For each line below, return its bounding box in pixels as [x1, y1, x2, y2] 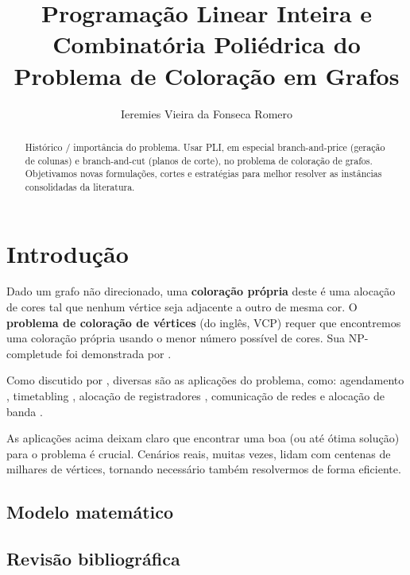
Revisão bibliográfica [6, 546, 180, 571]
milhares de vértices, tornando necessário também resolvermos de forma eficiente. [6, 461, 401, 477]
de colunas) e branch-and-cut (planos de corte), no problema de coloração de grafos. [25, 153, 373, 167]
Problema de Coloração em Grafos [14, 59, 400, 91]
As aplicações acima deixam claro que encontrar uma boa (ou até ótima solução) [6, 430, 400, 446]
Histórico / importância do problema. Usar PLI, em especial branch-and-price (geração [25, 140, 385, 153]
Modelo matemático [6, 500, 174, 524]
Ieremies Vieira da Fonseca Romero [120, 105, 293, 122]
